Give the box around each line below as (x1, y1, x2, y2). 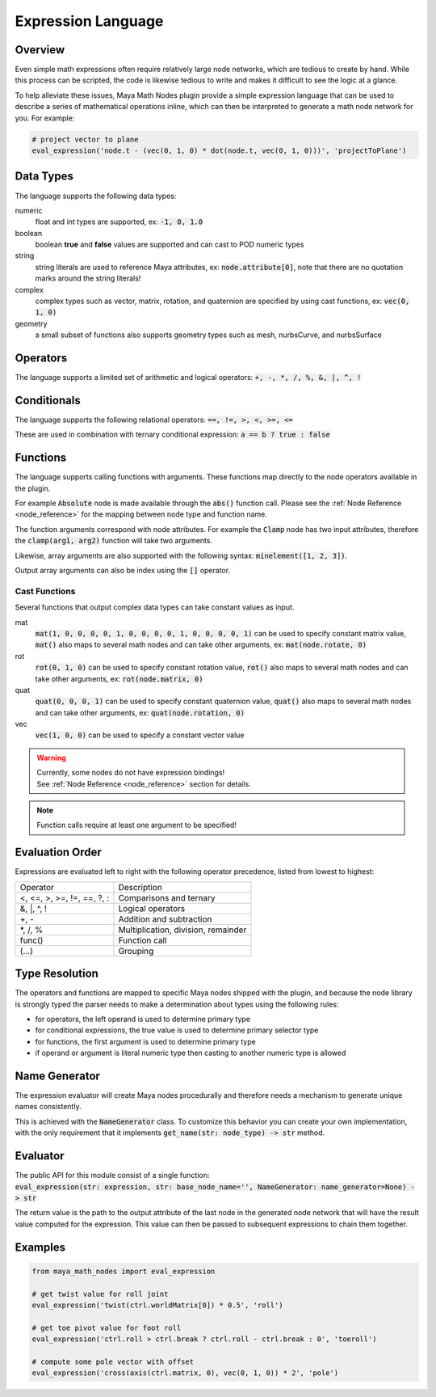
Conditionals (15, 393, 81, 407)
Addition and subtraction (118, 914, 212, 925)
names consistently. (15, 1102, 82, 1112)
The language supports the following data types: (15, 191, 177, 200)
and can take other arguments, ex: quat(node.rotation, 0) (35, 707, 245, 717)
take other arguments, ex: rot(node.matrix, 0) (35, 673, 203, 683)
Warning (36, 753, 66, 762)
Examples (15, 1240, 66, 1254)
